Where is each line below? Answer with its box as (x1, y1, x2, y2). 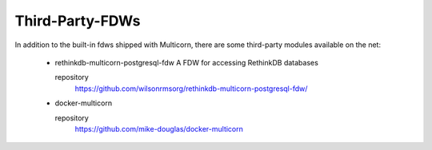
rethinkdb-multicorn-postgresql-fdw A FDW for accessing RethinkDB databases (54, 57, 319, 67)
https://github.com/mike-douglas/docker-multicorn (74, 124, 243, 133)
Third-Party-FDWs (14, 12, 141, 30)
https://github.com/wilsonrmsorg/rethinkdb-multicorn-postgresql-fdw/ (74, 84, 308, 93)
